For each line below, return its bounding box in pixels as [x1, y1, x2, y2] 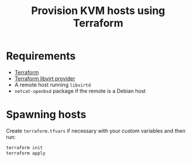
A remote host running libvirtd [14, 81, 91, 88]
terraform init [6, 144, 43, 150]
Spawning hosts [6, 108, 86, 121]
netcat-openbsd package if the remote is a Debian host [14, 87, 146, 94]
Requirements [6, 50, 76, 63]
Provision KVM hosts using [31, 4, 165, 18]
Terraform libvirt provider [14, 75, 75, 82]
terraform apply [6, 150, 46, 156]
